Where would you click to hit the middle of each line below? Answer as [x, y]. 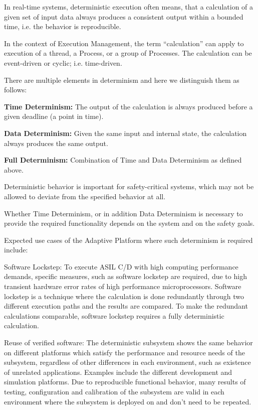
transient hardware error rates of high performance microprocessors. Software [123, 286]
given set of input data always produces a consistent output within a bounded [124, 16]
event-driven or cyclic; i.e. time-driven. [63, 62]
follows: [16, 90]
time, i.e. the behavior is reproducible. [63, 26]
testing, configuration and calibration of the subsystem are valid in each [114, 391]
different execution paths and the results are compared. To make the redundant [126, 306]
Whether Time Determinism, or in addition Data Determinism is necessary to [123, 213]
